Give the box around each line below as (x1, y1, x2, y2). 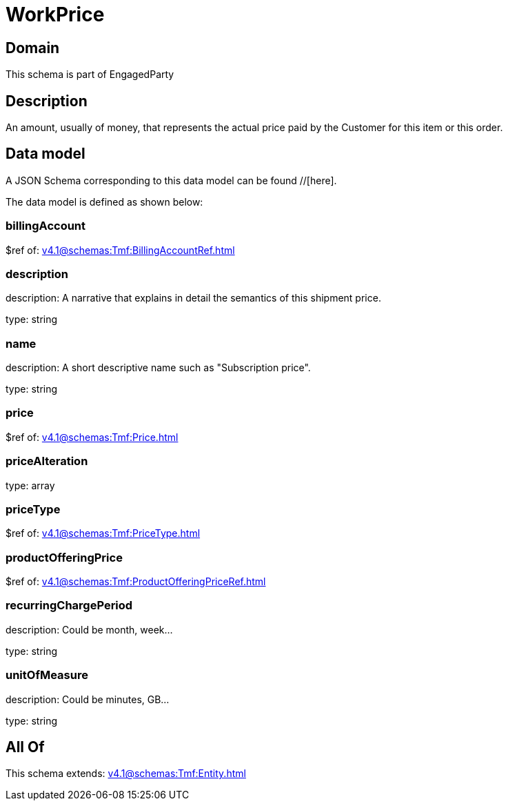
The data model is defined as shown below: (6, 195, 203, 208)
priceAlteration (6, 454, 88, 469)
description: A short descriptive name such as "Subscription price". (6, 362, 311, 374)
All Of (6, 738, 45, 756)
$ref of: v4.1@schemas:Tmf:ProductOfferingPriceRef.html (6, 576, 266, 588)
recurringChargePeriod (6, 598, 133, 613)
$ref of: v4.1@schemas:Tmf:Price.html (6, 431, 179, 443)
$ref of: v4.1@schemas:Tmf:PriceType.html (6, 527, 201, 540)
